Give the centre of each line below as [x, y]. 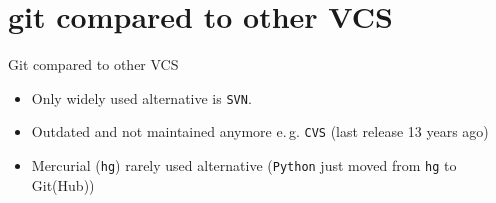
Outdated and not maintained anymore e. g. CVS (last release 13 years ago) [260, 131]
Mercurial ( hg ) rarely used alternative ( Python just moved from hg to [244, 165]
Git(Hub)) [63, 184]
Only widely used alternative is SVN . [141, 97]
